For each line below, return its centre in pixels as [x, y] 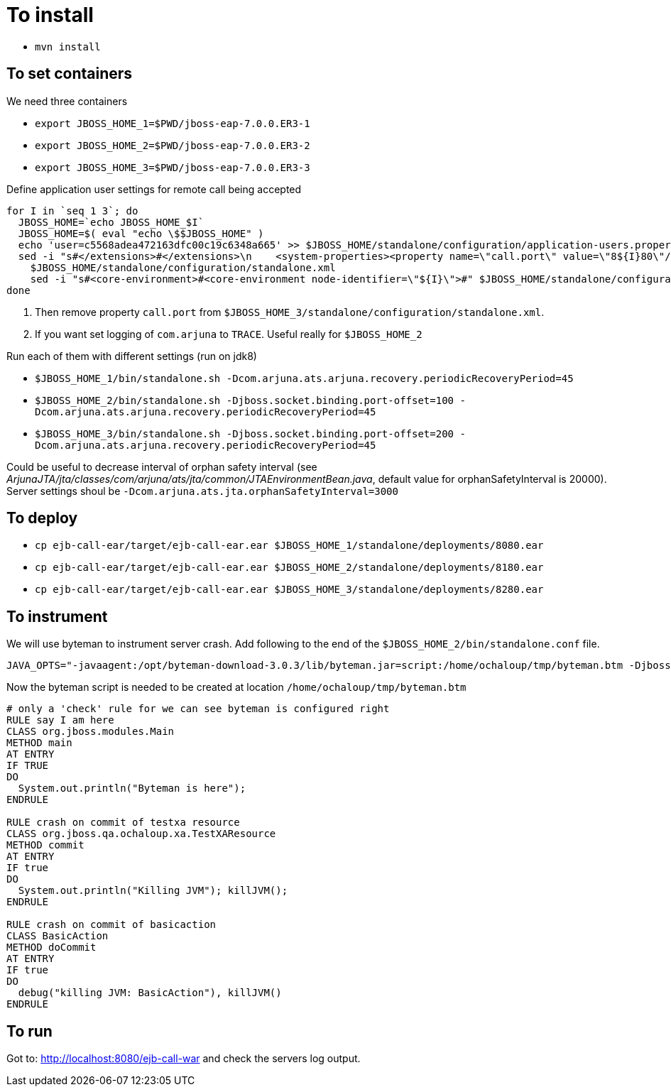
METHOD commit [45, 845]
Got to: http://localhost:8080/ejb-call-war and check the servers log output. [184, 1059]
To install [50, 15]
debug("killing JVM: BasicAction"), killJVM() [150, 993]
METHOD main [39, 743]
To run [29, 1031]
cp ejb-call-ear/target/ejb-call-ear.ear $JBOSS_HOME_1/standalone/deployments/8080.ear [289, 546]
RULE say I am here [60, 720]
